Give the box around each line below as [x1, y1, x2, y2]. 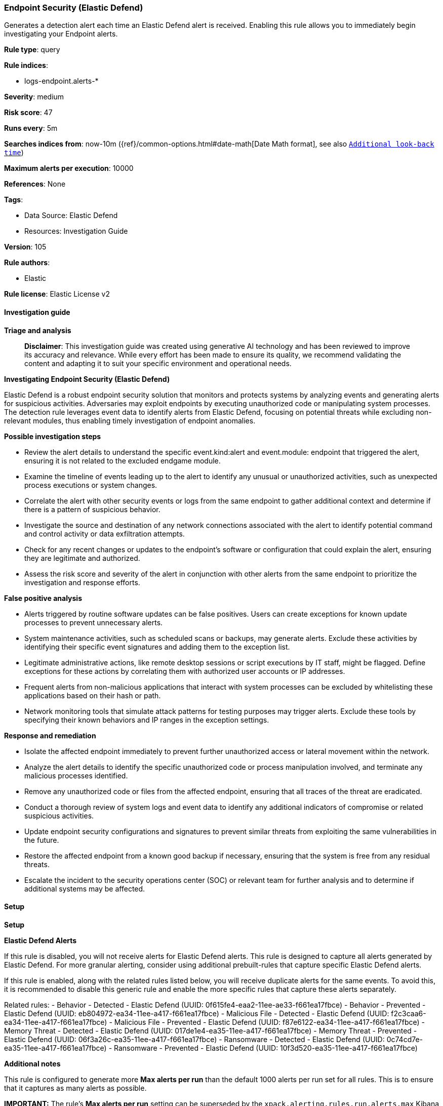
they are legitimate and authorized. [24, 553, 140, 562]
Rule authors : [4, 258, 50, 267]
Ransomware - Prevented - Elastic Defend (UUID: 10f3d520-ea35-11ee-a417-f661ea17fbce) [114, 1043, 418, 1052]
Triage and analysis [4, 326, 71, 335]
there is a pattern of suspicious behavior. [24, 505, 160, 514]
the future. [24, 835, 59, 844]
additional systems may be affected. [24, 884, 145, 893]
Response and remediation [4, 731, 96, 740]
